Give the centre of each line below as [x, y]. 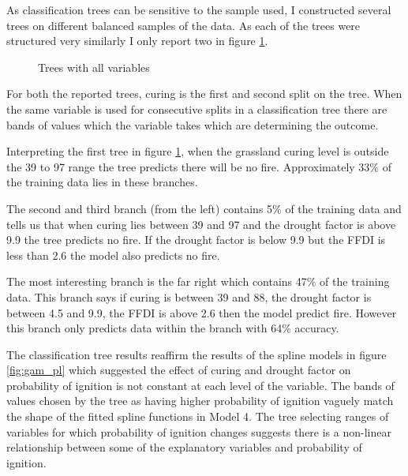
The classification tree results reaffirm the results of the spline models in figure [197, 354]
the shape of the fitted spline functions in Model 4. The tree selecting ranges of [198, 416]
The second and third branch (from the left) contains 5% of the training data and [204, 208]
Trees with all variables [94, 67]
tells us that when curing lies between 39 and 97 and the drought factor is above [201, 224]
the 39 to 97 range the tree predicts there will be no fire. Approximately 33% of [199, 166]
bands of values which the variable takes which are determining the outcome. [193, 124]
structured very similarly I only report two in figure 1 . [137, 41]
